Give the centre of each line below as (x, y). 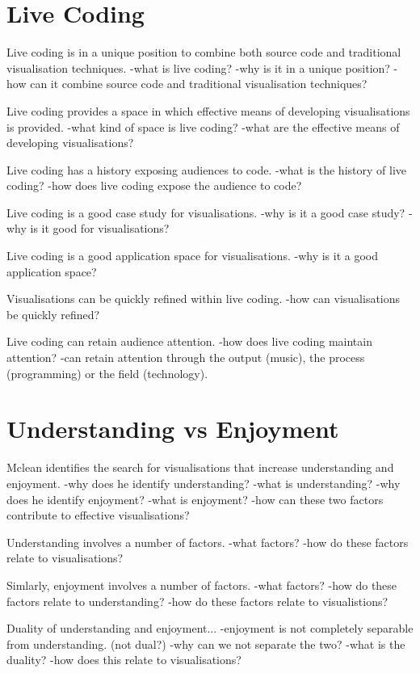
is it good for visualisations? (100, 228)
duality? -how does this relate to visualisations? (124, 660)
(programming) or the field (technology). (107, 373)
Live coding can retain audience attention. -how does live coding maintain (189, 341)
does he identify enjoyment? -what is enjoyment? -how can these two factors (195, 499)
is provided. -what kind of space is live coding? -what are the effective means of (203, 126)
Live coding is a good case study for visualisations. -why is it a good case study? (206, 212)
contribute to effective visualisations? (98, 515)
